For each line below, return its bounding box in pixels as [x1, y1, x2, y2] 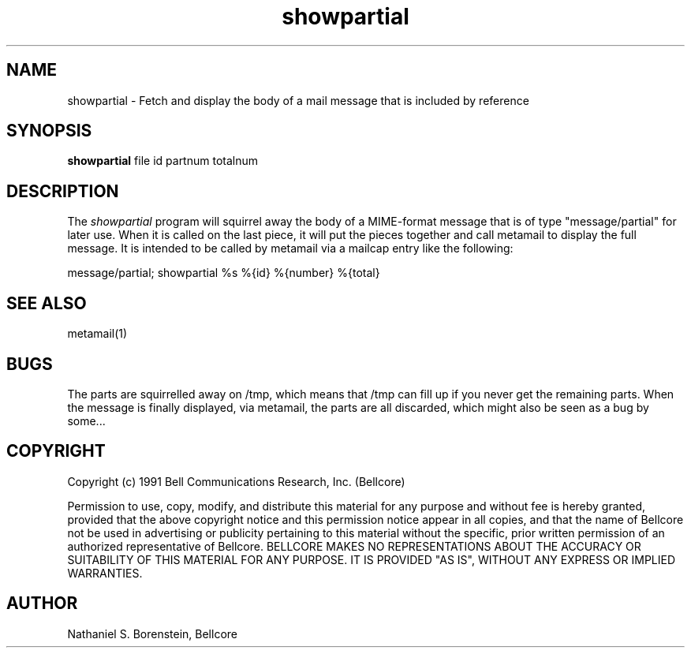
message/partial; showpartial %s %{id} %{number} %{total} [67, 266, 380, 280]
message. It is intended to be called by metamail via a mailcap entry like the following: [67, 241, 514, 256]
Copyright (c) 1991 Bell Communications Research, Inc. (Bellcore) [67, 474, 405, 488]
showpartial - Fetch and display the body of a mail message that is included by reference [67, 93, 529, 107]
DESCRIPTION [6, 181, 119, 201]
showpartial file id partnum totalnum [67, 154, 258, 168]
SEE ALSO [6, 293, 87, 313]
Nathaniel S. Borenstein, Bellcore [67, 626, 237, 641]
